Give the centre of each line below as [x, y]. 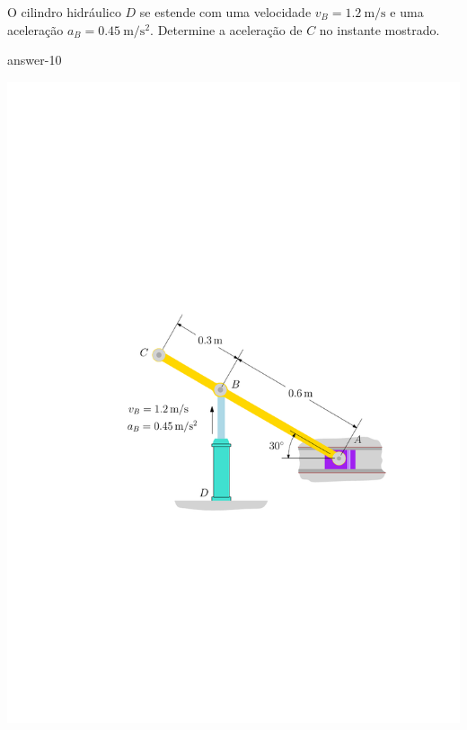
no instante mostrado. [379, 29]
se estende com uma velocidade [225, 12]
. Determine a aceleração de [226, 29]
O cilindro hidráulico [64, 12]
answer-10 [35, 60]
